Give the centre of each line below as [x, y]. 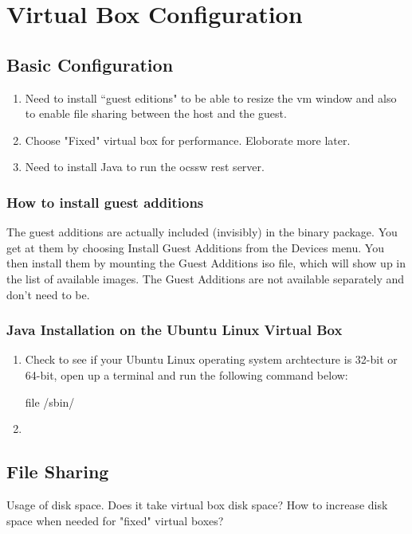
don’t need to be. [48, 294]
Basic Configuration [90, 64]
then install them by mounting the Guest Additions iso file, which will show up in [206, 263]
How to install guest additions [105, 202]
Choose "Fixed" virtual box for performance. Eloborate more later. [188, 140]
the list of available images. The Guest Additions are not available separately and [206, 278]
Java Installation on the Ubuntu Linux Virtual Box [175, 330]
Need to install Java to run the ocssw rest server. [145, 167]
